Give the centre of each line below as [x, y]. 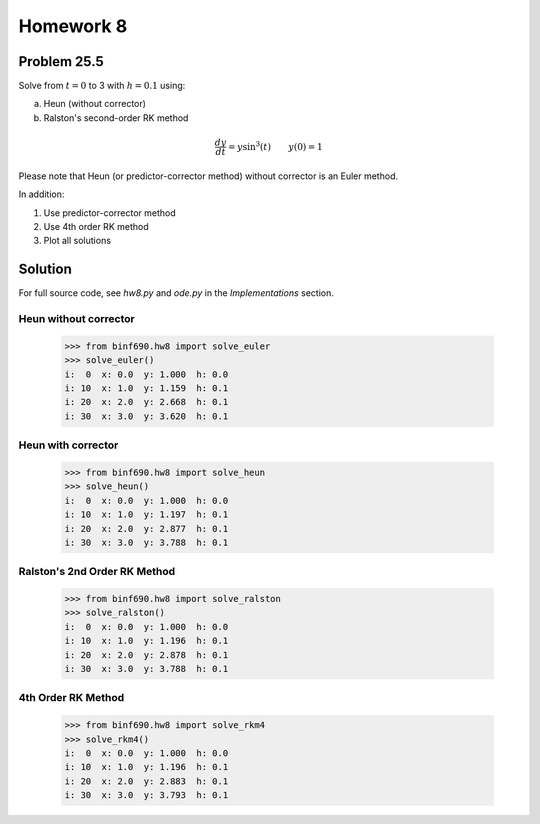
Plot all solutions [77, 241]
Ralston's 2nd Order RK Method [96, 572]
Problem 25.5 [61, 61]
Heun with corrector [68, 445]
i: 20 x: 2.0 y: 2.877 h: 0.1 [146, 528]
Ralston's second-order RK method [116, 117]
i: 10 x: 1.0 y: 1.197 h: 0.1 [146, 514]
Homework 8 [73, 26]
